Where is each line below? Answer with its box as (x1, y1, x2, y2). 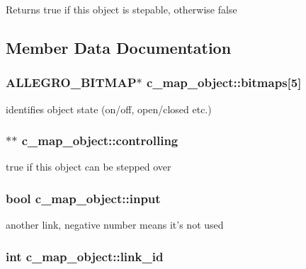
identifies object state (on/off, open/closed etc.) (6, 101, 212, 116)
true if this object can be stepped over (6, 159, 171, 174)
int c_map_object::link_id (6, 247, 164, 265)
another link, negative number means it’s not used (6, 217, 224, 232)
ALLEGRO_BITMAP (6, 74, 137, 91)
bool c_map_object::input (6, 189, 161, 207)
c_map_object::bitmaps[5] (146, 74, 302, 91)
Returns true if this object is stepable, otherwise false (6, 2, 237, 16)
